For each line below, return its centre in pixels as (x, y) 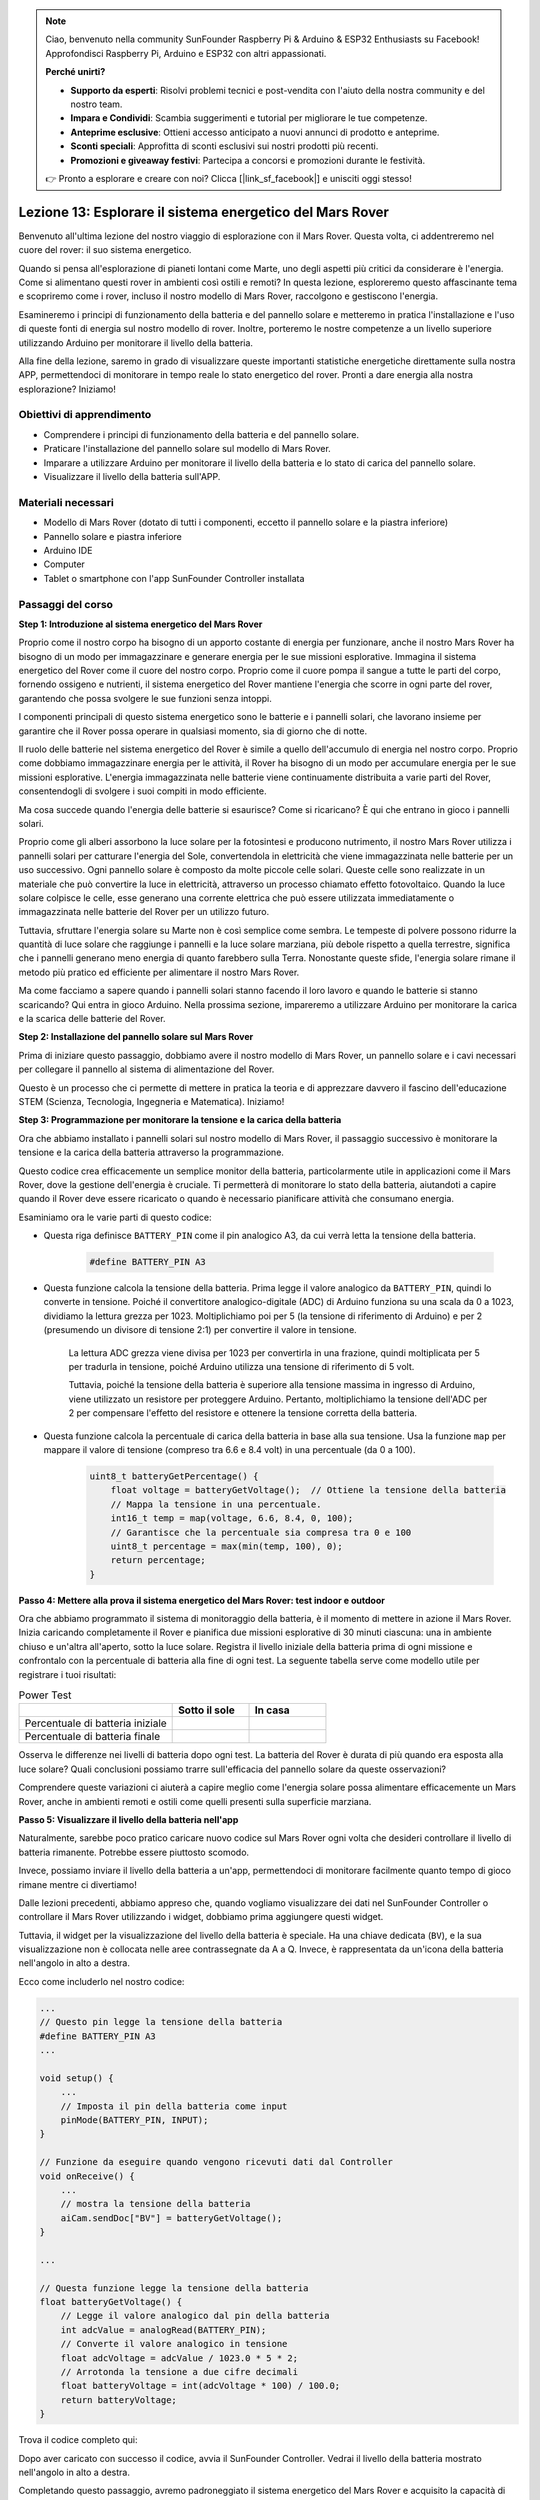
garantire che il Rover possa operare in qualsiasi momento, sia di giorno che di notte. (193, 731)
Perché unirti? (75, 72)
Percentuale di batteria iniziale (95, 1723)
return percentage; (158, 1560)
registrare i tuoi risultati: (67, 1674)
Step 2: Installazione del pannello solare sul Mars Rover (136, 1037)
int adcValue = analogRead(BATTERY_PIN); (163, 2329)
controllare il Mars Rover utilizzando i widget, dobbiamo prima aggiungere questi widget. (201, 1917)
